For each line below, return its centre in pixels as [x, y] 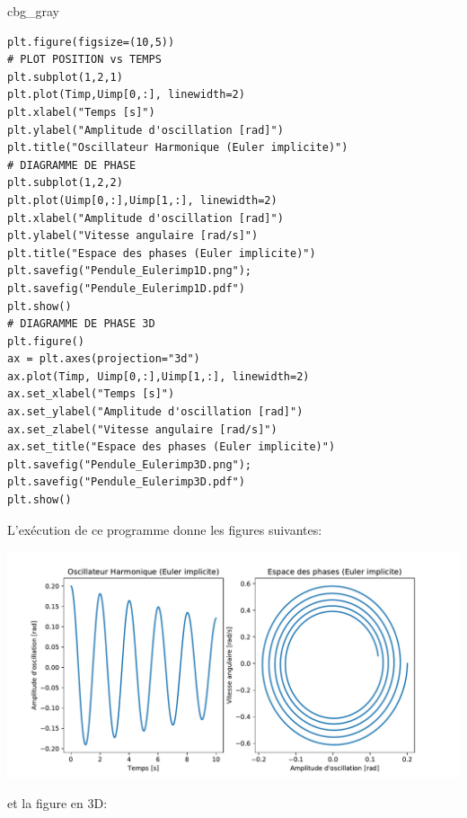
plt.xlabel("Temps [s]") [81, 112]
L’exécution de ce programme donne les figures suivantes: [165, 529]
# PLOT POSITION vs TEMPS [84, 60]
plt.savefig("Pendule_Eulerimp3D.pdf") [126, 482]
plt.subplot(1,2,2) [65, 183]
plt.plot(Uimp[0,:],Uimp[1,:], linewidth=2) [142, 200]
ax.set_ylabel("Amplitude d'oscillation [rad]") [155, 412]
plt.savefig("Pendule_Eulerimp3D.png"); [130, 464]
